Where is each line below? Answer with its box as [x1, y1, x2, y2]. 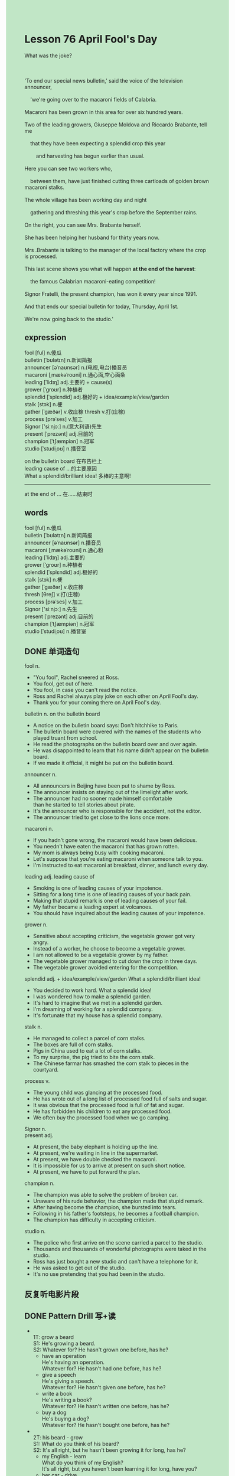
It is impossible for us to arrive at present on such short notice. [32, 1162, 186, 1169]
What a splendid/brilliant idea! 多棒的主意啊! [24, 472, 131, 479]
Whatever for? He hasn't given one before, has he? [41, 1383, 166, 1390]
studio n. [24, 1228, 46, 1235]
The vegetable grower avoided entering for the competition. [32, 964, 179, 971]
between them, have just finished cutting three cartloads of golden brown [30, 177, 209, 184]
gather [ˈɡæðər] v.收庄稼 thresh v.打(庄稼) [24, 408, 126, 415]
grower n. [24, 921, 48, 928]
